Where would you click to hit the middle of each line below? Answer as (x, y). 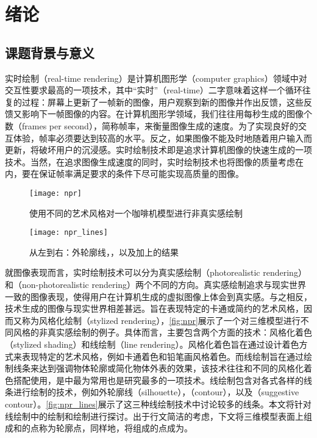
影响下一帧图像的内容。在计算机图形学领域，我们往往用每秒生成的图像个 (167, 114)
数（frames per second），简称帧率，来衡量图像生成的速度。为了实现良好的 (151, 125)
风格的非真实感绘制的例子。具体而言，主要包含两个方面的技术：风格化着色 (162, 332)
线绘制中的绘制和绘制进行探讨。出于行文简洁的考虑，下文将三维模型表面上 (154, 416)
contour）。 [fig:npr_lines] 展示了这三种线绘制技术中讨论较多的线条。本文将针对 (158, 404)
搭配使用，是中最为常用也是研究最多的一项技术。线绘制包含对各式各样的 (158, 380)
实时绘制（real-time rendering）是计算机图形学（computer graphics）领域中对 (156, 78)
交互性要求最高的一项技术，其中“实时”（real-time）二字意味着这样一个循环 (154, 90)
